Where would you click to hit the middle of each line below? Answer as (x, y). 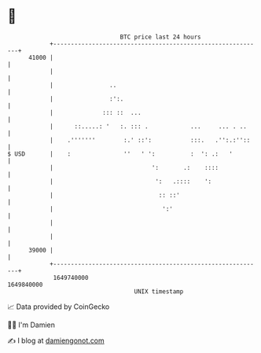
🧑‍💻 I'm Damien (31, 325)
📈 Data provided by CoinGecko (59, 307)
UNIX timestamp (159, 291)
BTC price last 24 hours (160, 37)
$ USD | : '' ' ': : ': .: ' (120, 154)
